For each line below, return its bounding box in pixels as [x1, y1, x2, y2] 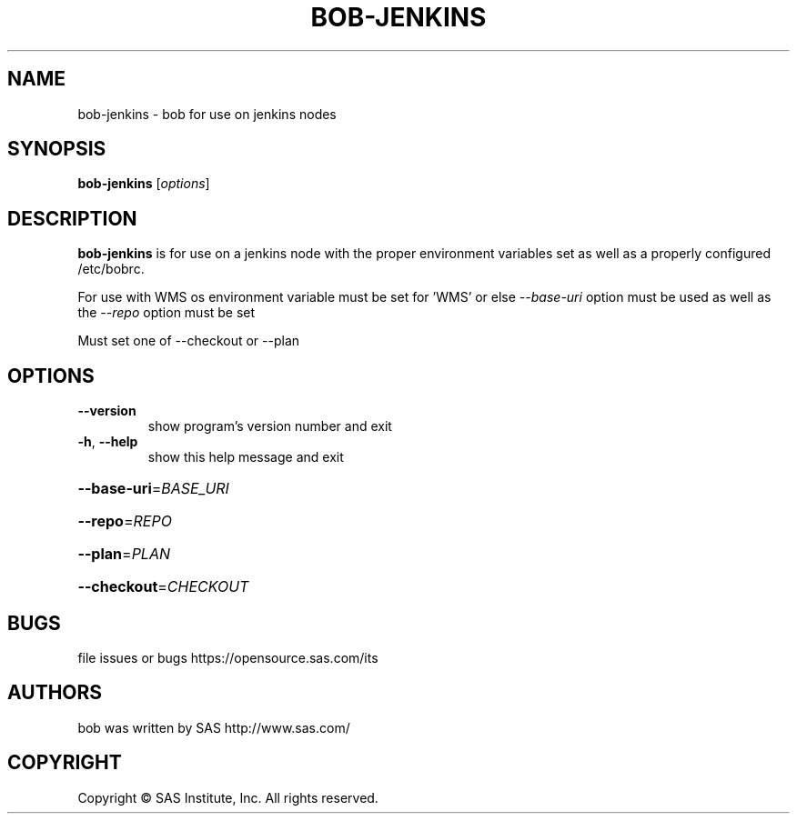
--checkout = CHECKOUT [77, 577, 249, 596]
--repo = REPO [77, 512, 172, 531]
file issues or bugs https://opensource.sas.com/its [77, 649, 378, 666]
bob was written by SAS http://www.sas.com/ [77, 719, 350, 736]
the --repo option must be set [77, 305, 256, 321]
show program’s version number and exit [147, 418, 392, 435]
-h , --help [77, 434, 138, 450]
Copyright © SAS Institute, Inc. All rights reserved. [77, 789, 378, 806]
